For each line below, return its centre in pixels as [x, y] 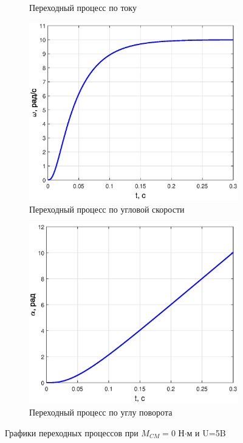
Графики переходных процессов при [72, 432]
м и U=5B [206, 432]
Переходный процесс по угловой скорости [107, 209]
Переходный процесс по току [83, 7]
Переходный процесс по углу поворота [101, 412]
